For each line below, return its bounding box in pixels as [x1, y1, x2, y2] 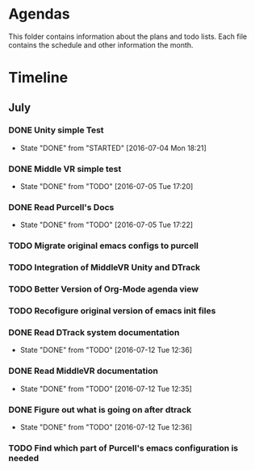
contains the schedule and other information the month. [8, 40, 194, 49]
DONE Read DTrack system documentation [8, 327, 180, 338]
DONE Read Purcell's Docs [8, 202, 115, 213]
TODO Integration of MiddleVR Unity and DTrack [8, 262, 201, 273]
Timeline [8, 69, 69, 87]
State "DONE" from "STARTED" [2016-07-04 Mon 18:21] [19, 143, 207, 153]
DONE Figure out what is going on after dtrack [8, 404, 192, 415]
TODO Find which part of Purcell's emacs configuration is [8, 442, 239, 453]
